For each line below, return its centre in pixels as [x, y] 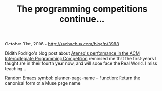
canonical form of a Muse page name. [43, 83]
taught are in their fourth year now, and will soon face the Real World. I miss [81, 63]
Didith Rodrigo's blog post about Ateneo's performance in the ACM [72, 53]
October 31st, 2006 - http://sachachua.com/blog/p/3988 [62, 44]
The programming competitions [82, 9]
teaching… [16, 69]
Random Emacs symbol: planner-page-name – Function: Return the [73, 78]
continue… [82, 19]
